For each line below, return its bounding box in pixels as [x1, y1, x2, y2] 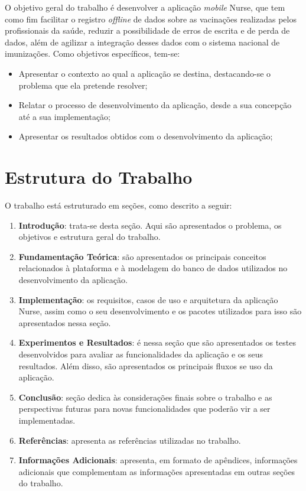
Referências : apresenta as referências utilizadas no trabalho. [18, 434, 241, 446]
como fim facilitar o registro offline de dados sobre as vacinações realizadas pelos [5, 12, 297, 25]
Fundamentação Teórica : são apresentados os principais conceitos [18, 250, 266, 262]
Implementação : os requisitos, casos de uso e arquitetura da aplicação [18, 293, 278, 305]
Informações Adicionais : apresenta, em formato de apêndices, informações [18, 454, 298, 466]
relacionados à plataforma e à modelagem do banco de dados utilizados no [18, 262, 288, 274]
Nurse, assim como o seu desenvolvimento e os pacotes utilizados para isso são [18, 305, 302, 317]
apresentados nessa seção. [18, 316, 111, 329]
